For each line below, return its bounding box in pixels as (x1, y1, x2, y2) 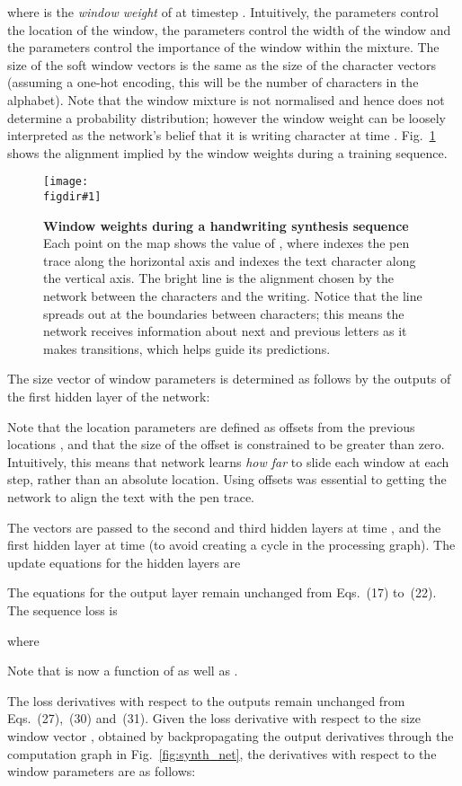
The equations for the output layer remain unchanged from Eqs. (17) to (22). (7, 583, 437, 602)
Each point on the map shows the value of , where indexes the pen (43, 234, 410, 252)
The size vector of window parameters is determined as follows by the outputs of (7, 369, 451, 388)
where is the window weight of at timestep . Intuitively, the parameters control (7, 3, 439, 21)
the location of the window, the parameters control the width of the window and (7, 20, 451, 39)
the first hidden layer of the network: (7, 387, 210, 405)
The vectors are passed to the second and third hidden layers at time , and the (7, 517, 441, 536)
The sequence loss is (7, 600, 118, 619)
